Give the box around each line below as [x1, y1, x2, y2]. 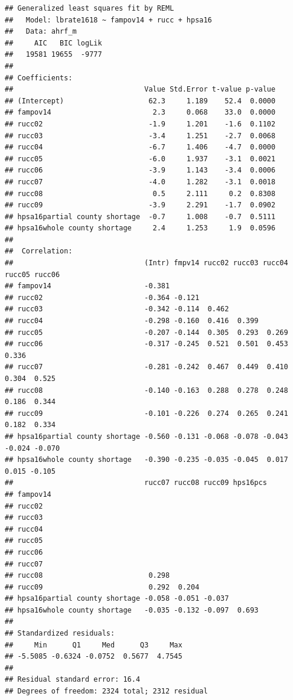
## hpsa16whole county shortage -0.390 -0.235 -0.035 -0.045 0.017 [5, 455, 288, 464]
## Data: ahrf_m [5, 27, 77, 36]
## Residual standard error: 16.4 [5, 675, 141, 684]
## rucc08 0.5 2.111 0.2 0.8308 [5, 189, 276, 198]
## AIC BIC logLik [5, 38, 102, 47]
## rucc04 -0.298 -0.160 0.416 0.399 [5, 317, 259, 325]
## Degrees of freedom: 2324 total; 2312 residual [5, 687, 208, 696]
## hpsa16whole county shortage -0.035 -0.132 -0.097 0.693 [5, 605, 259, 614]
